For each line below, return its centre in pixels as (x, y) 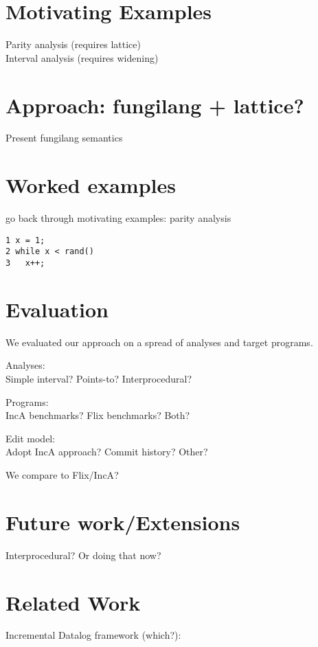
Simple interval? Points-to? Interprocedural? (99, 379)
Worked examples (91, 185)
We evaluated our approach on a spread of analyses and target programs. (159, 342)
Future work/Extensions (123, 522)
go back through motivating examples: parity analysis (118, 218)
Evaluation (57, 309)
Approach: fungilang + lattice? (155, 105)
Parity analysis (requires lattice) (73, 44)
